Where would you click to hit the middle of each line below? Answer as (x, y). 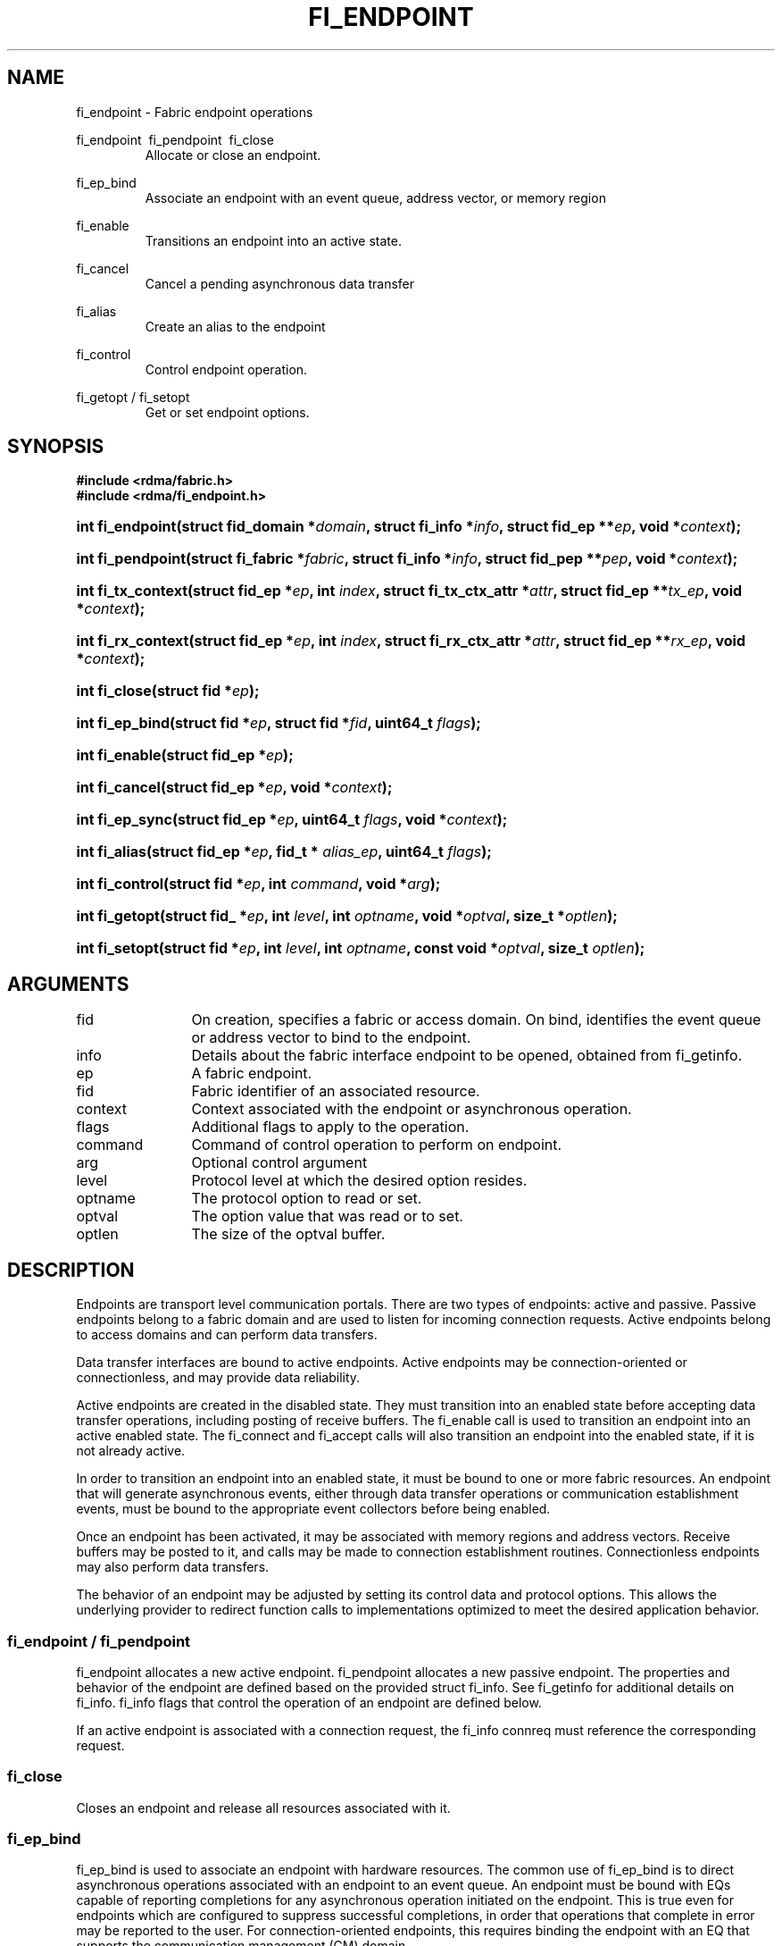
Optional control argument (279, 1163)
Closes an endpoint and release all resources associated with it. (263, 1808)
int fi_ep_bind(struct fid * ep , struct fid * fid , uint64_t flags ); (279, 723)
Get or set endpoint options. (227, 412)
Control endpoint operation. (226, 369)
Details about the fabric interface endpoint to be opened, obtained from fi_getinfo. (467, 1056)
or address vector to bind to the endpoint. (331, 1038)
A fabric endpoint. (252, 1074)
